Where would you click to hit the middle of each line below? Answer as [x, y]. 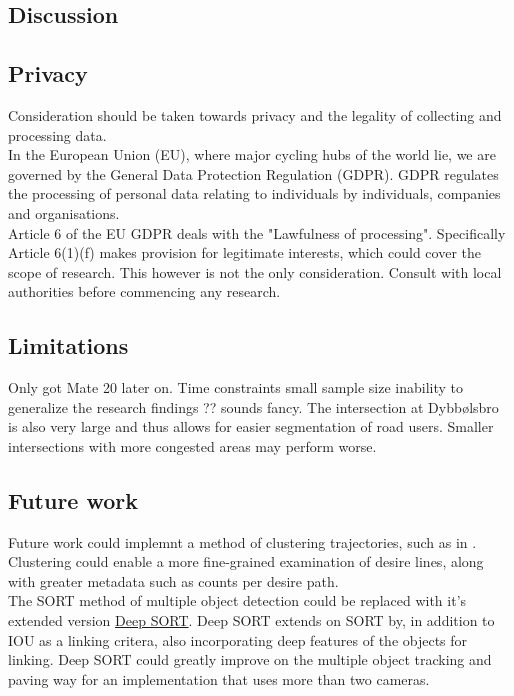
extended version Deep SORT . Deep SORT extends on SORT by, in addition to [251, 620]
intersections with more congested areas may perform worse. [192, 445]
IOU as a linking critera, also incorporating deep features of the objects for [238, 639]
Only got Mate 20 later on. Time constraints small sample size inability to [236, 387]
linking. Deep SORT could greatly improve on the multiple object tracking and [250, 659]
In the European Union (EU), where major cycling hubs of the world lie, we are [252, 154]
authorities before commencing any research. [144, 291]
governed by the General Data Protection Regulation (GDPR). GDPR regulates [253, 173]
